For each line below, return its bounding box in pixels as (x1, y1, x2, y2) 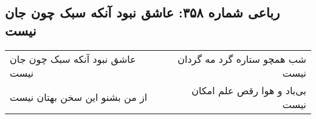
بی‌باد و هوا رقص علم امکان (191, 83, 306, 97)
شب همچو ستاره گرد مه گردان (177, 51, 306, 66)
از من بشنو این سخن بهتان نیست (10, 90, 148, 105)
